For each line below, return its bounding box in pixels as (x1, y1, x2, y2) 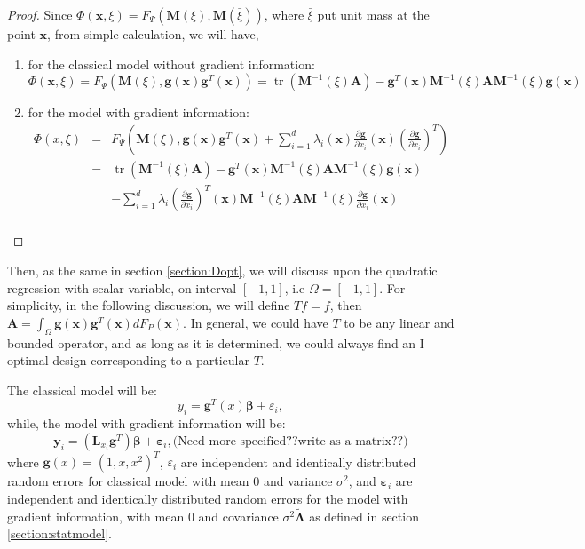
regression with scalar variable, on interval (7, 278, 237, 297)
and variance (263, 472, 333, 490)
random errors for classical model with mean (7, 472, 249, 490)
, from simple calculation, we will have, (47, 25, 259, 43)
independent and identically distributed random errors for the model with (7, 489, 408, 507)
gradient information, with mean (7, 506, 185, 525)
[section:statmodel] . (7, 524, 113, 543)
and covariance (198, 506, 279, 525)
